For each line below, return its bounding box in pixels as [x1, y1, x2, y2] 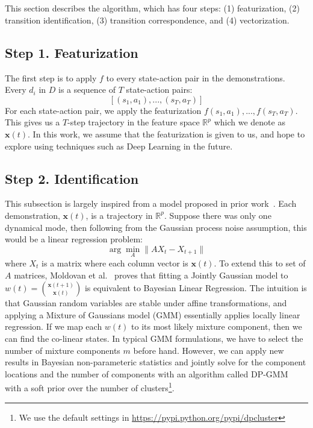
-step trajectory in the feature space [67, 116, 200, 128]
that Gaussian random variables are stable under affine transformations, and [5, 297, 287, 309]
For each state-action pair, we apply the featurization [5, 104, 202, 116]
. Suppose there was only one [164, 209, 271, 221]
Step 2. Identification [5, 169, 139, 187]
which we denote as [214, 116, 285, 128]
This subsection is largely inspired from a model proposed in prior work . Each [5, 197, 297, 210]
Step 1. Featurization [5, 43, 138, 61]
